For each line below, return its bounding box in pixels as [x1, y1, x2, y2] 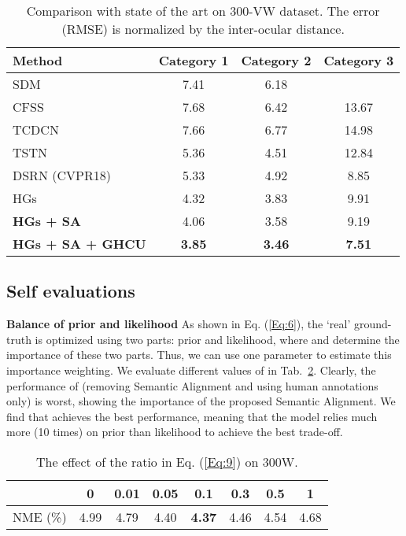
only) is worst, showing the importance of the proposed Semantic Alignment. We [6, 393, 396, 409]
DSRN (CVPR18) [13, 166, 111, 184]
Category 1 [158, 51, 229, 69]
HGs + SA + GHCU [13, 235, 146, 253]
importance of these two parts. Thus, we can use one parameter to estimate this [6, 346, 392, 363]
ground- [353, 316, 392, 332]
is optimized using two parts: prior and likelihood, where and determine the [35, 331, 400, 347]
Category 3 [323, 51, 394, 69]
